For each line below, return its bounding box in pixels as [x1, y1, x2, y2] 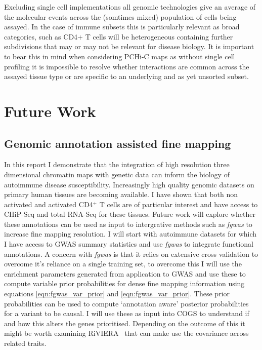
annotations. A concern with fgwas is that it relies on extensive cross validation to [4, 248, 258, 259]
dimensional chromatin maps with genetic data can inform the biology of [4, 169, 230, 179]
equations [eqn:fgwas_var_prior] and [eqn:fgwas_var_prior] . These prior [4, 288, 230, 299]
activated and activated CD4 [4, 199, 93, 209]
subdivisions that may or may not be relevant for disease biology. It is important [4, 41, 254, 52]
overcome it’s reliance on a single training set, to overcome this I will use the [4, 258, 242, 269]
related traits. [4, 338, 47, 348]
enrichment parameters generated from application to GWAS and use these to [4, 268, 246, 279]
